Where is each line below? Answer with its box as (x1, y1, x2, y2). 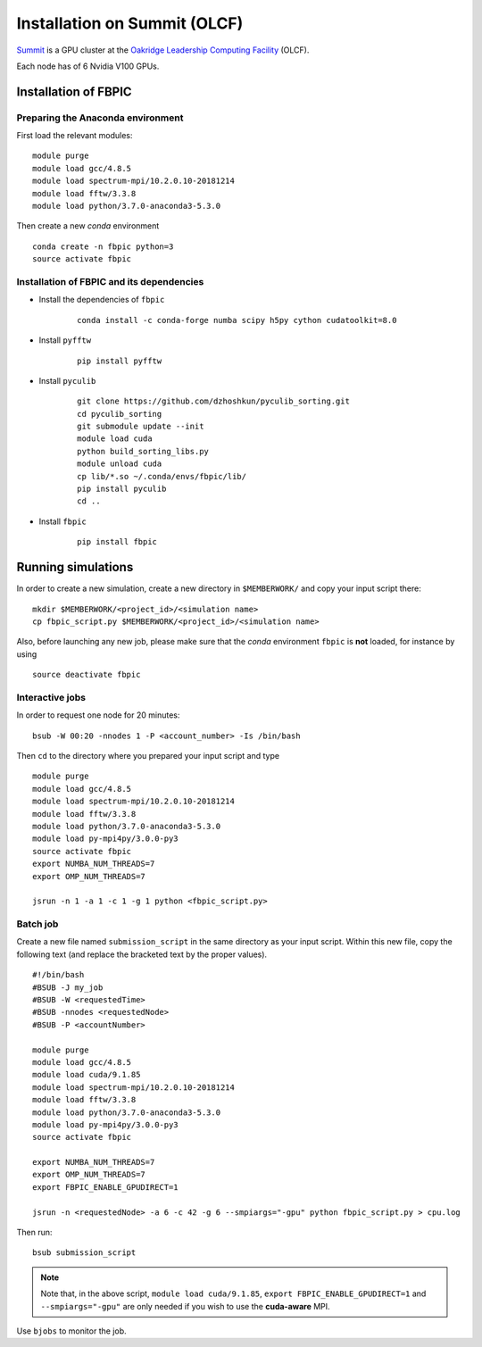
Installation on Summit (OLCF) (16, 13, 244, 33)
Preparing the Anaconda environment (16, 112, 184, 124)
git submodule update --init (77, 421, 204, 432)
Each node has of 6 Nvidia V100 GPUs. (16, 61, 160, 71)
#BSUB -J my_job (32, 982, 104, 993)
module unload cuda (77, 459, 162, 469)
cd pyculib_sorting (77, 409, 162, 419)
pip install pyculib (77, 484, 167, 495)
